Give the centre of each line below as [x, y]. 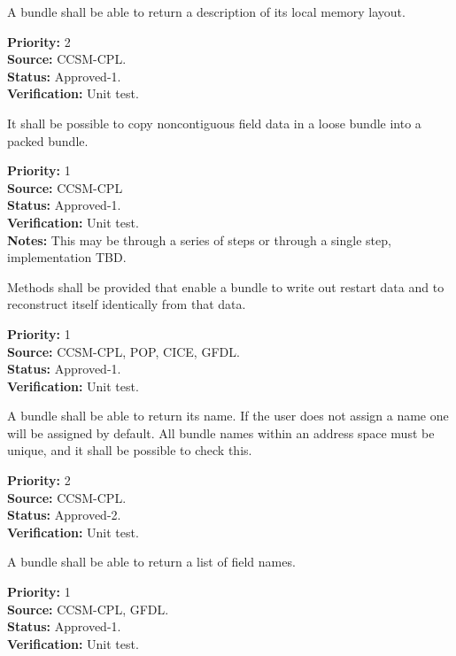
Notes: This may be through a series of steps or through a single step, [199, 239]
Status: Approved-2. [64, 515]
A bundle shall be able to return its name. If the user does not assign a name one [228, 416]
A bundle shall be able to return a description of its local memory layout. [206, 12]
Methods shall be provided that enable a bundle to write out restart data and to [226, 286]
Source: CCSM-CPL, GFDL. [88, 609]
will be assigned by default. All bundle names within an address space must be [221, 432]
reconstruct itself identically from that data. [127, 304]
